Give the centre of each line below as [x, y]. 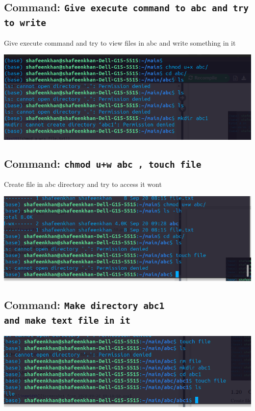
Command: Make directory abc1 [84, 305]
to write [25, 23]
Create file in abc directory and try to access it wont [83, 184]
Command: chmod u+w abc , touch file [103, 163]
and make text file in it [67, 321]
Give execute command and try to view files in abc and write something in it [120, 42]
